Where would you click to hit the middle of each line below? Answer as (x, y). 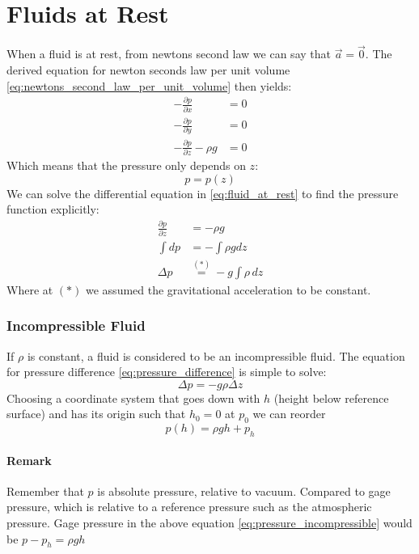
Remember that (45, 491)
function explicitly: (53, 209)
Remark (29, 460)
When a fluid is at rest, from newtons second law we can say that (169, 54)
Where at (30, 289)
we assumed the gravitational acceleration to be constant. (229, 289)
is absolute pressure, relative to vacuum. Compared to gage (244, 491)
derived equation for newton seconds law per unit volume (148, 69)
